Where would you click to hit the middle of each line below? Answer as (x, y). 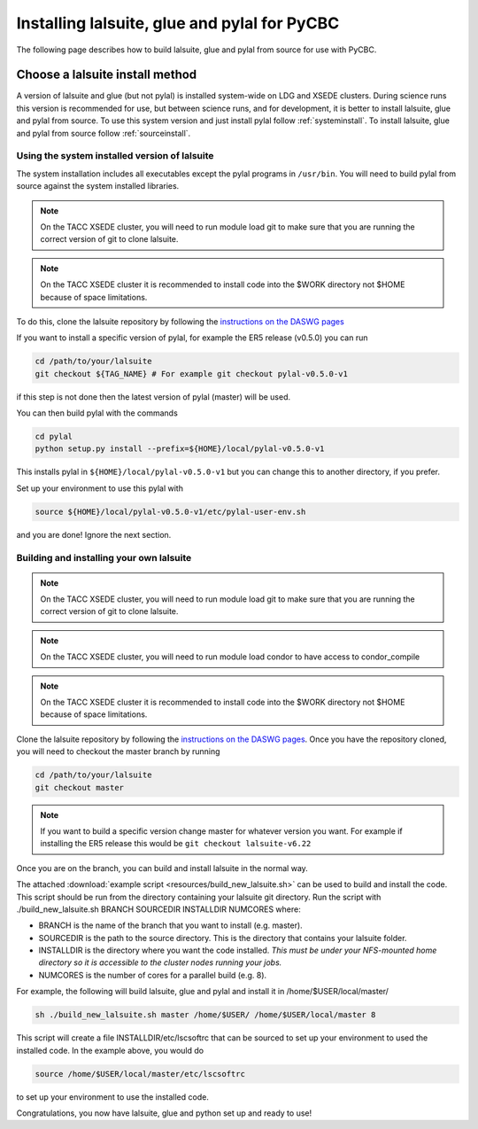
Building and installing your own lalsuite (104, 557)
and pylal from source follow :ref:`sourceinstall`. (104, 133)
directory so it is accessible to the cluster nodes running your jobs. (160, 962)
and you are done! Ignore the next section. (94, 534)
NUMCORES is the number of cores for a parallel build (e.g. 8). (153, 975)
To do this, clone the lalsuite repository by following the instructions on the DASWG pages (180, 321)
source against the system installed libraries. (98, 186)
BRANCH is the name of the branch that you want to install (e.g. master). (170, 925)
